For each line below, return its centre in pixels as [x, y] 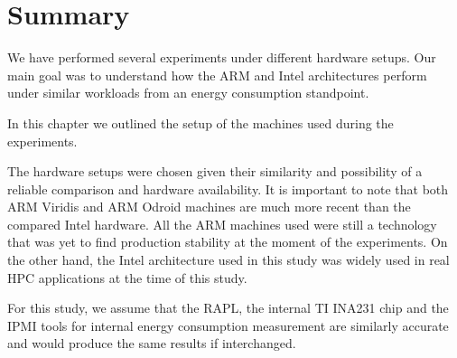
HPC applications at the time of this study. [127, 277]
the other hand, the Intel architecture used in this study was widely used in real [228, 260]
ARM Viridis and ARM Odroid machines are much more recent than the [209, 207]
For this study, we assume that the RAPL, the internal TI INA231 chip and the [228, 308]
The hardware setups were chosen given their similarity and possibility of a [215, 171]
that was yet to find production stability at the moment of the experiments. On [228, 242]
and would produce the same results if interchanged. [152, 343]
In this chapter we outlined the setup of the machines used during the [201, 122]
